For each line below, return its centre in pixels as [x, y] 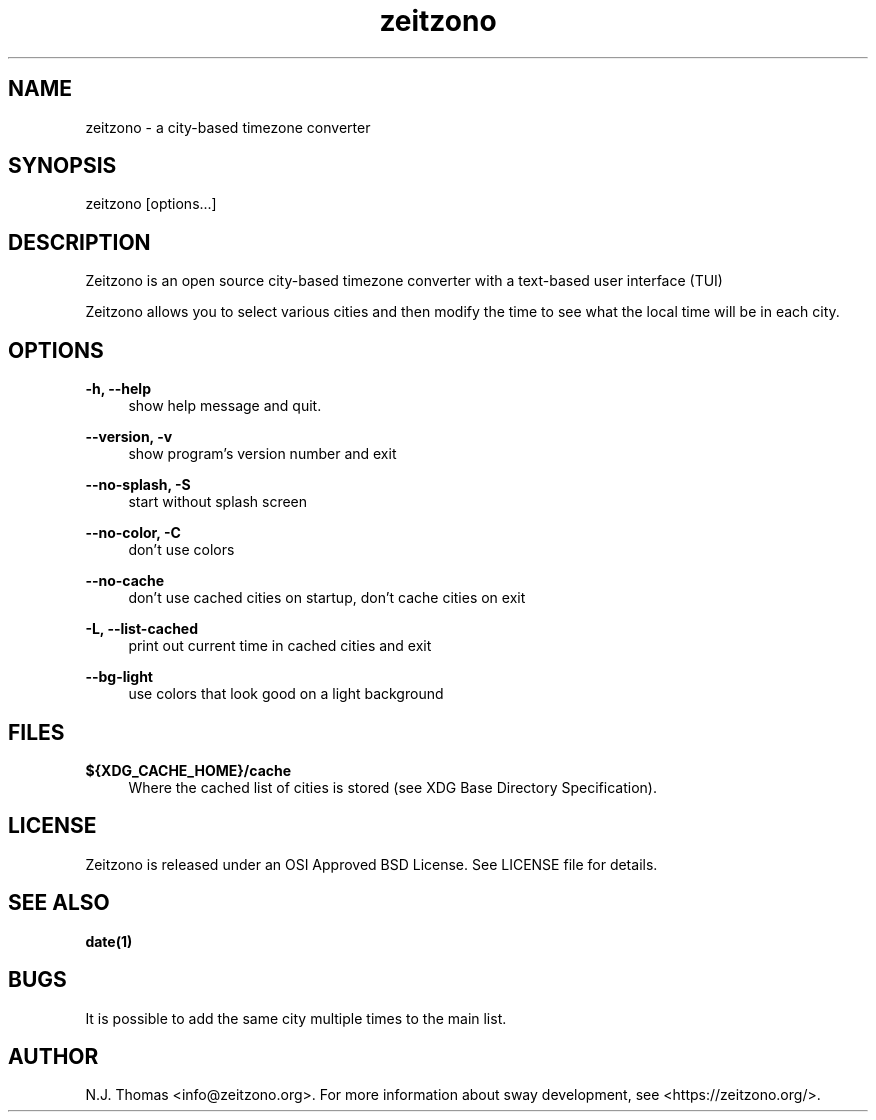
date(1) [109, 941]
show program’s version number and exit [262, 454]
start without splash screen [218, 502]
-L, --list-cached [142, 629]
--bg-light [119, 677]
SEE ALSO [59, 903]
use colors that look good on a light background [286, 694]
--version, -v [129, 437]
